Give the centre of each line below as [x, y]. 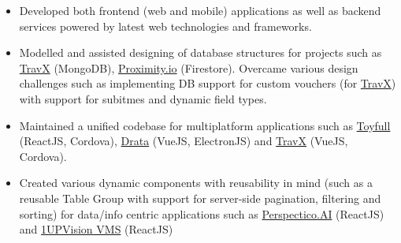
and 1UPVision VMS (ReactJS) [96, 229]
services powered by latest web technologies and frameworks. [165, 26]
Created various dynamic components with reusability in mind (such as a [196, 183]
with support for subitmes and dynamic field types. [143, 98]
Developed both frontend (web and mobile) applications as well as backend [200, 10]
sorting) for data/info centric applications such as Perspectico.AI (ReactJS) [202, 213]
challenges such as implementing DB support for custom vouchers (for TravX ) [208, 83]
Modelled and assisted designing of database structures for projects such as [200, 52]
